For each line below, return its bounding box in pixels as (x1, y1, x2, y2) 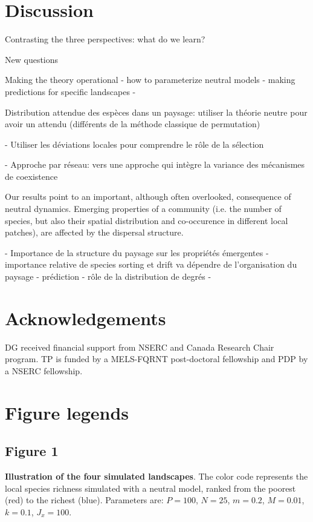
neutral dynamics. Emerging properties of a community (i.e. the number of (5, 202, 282, 215)
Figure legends (5, 400, 129, 425)
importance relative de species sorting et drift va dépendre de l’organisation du (5, 258, 297, 271)
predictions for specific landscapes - (5, 85, 136, 97)
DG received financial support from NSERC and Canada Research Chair (5, 340, 274, 353)
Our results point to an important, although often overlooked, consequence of (5, 190, 291, 203)
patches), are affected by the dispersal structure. (5, 226, 184, 239)
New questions (5, 53, 59, 65)
